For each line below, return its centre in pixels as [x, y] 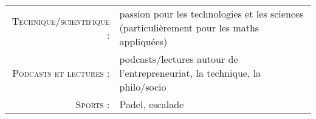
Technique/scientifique [61, 21]
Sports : [93, 104]
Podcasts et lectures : [61, 73]
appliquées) [143, 41]
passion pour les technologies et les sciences [211, 14]
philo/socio [143, 87]
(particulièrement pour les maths [189, 27]
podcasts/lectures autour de [179, 59]
